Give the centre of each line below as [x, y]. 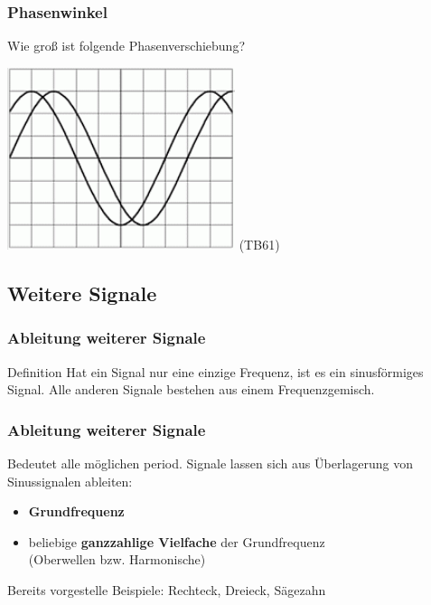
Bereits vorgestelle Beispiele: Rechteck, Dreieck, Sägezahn [167, 589]
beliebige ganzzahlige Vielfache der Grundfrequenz [177, 541]
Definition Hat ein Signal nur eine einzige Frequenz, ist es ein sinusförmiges [215, 371]
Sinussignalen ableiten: [70, 481]
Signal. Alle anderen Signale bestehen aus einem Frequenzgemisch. [191, 389]
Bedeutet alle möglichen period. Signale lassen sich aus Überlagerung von [211, 463]
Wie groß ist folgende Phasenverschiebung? [126, 46]
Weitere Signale [82, 293]
